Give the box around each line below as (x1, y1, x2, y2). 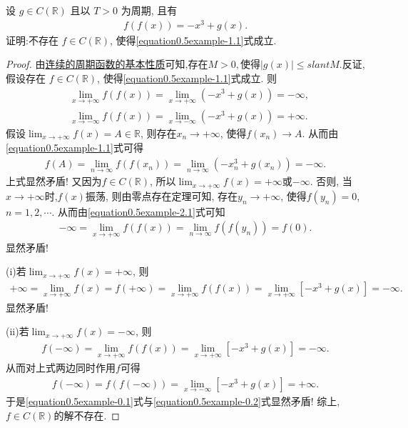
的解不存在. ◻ (53, 407, 120, 422)
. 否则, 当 (310, 174, 352, 189)
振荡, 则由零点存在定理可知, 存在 (85, 188, 238, 203)
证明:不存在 (6, 32, 58, 47)
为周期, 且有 (121, 3, 178, 17)
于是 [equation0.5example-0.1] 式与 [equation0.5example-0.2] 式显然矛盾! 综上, (6, 394, 340, 409)
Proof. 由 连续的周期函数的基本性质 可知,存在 (6, 56, 208, 71)
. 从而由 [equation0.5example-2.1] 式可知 (51, 204, 225, 219)
